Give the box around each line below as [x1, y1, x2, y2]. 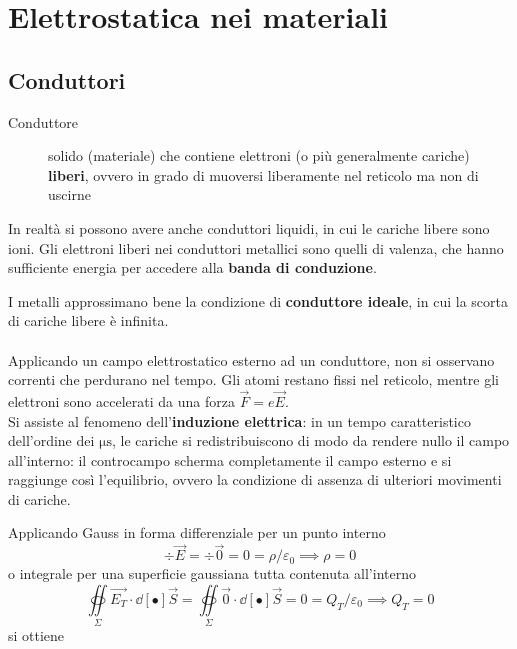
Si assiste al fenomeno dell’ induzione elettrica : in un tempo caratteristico [8, 410, 471, 431]
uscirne [48, 184, 91, 205]
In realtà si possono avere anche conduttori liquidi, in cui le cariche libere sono [8, 217, 490, 238]
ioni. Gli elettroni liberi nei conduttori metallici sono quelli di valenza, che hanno [8, 237, 504, 258]
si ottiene [8, 625, 65, 646]
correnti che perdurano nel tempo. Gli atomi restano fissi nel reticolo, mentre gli [8, 369, 499, 390]
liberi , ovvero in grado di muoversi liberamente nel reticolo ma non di [48, 164, 479, 185]
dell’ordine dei [8, 430, 95, 451]
